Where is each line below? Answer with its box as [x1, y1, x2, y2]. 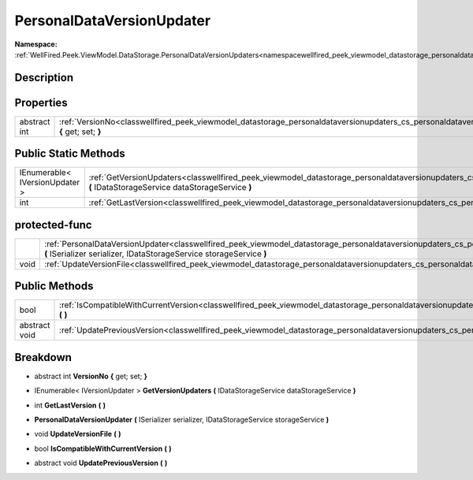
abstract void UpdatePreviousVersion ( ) [34, 458, 168, 468]
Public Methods [14, 280, 94, 293]
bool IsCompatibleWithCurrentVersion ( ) [34, 444, 173, 453]
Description [14, 71, 74, 84]
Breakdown [14, 351, 73, 364]
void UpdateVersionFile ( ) [34, 430, 121, 439]
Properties [14, 95, 68, 110]
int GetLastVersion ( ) [34, 400, 106, 410]
